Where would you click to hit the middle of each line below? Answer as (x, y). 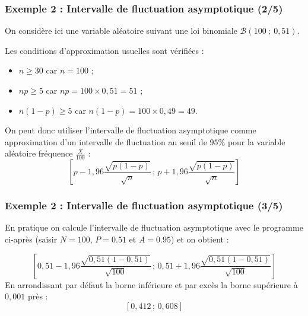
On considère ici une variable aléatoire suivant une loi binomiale (121, 31)
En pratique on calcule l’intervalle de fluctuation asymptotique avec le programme (154, 227)
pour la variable (256, 141)
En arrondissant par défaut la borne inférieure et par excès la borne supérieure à (151, 284)
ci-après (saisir (31, 239)
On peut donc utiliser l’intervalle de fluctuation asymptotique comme (131, 130)
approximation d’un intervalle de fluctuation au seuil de (106, 141)
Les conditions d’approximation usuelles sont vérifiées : (104, 50)
